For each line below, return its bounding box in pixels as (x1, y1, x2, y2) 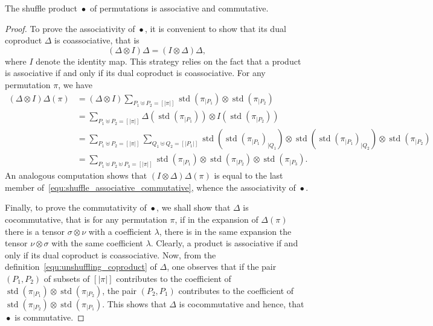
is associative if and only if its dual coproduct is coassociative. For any (5, 66, 266, 79)
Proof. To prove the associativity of (5, 22, 135, 34)
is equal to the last (214, 169, 283, 182)
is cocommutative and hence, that (179, 297, 304, 310)
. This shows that (102, 297, 167, 310)
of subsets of (43, 272, 90, 285)
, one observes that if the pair (167, 260, 277, 273)
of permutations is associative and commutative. (89, 2, 269, 14)
